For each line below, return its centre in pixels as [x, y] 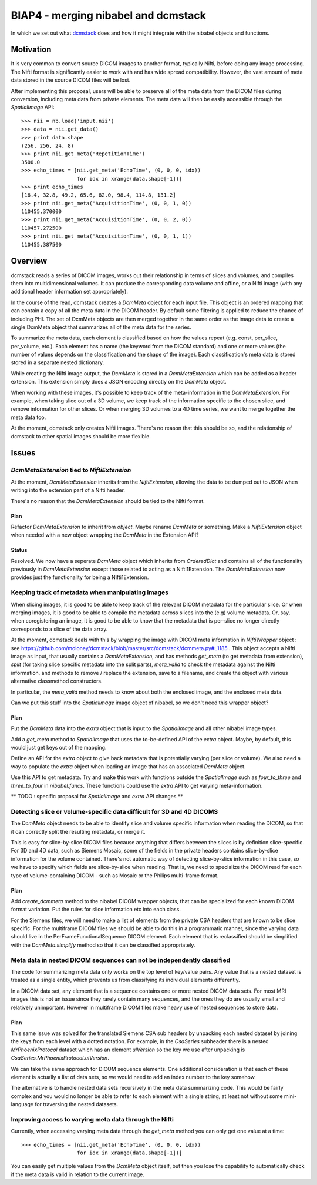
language [22, 1104]
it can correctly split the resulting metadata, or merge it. [78, 831]
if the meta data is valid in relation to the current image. [78, 1174]
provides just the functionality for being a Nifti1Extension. [80, 577]
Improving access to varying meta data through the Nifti [92, 1119]
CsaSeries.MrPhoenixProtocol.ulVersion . [60, 1058]
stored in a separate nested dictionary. [58, 362]
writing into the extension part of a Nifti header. [68, 490]
